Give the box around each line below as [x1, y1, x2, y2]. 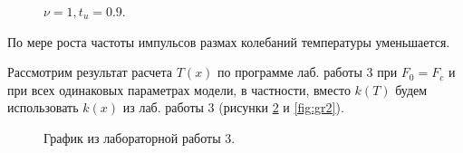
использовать [7, 98, 79, 117]
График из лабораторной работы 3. [43, 128, 236, 147]
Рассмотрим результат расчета [7, 62, 173, 81]
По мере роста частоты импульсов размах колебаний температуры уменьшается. [7, 32, 450, 51]
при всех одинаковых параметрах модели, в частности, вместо [7, 80, 351, 99]
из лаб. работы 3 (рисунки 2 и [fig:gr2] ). [122, 98, 344, 117]
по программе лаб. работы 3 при [217, 62, 398, 81]
